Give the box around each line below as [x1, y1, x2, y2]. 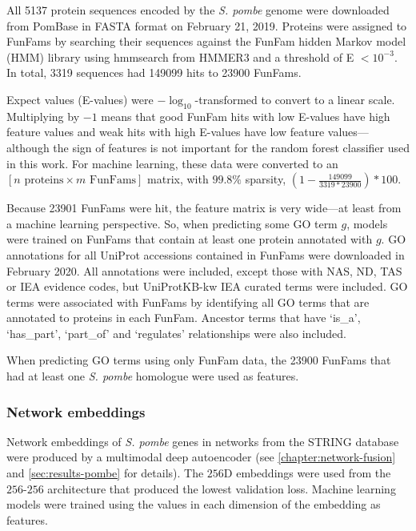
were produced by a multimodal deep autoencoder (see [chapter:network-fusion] [6, 449, 396, 465]
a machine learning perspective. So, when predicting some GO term [6, 215, 338, 231]
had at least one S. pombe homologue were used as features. [6, 368, 299, 384]
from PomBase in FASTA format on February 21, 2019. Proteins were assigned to [6, 17, 407, 34]
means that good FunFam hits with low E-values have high [101, 107, 390, 124]
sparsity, [245, 171, 286, 187]
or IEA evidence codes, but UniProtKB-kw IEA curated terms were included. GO [6, 278, 408, 295]
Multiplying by [6, 107, 80, 124]
